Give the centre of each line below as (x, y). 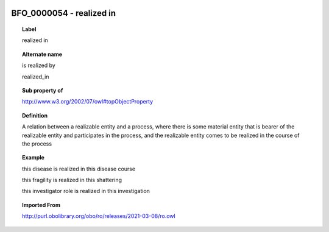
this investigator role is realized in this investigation (86, 191)
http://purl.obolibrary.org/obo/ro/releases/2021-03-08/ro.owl (99, 216)
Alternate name (42, 54)
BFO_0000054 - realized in (63, 13)
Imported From (41, 205)
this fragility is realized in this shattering (72, 180)
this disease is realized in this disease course (79, 169)
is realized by (39, 65)
